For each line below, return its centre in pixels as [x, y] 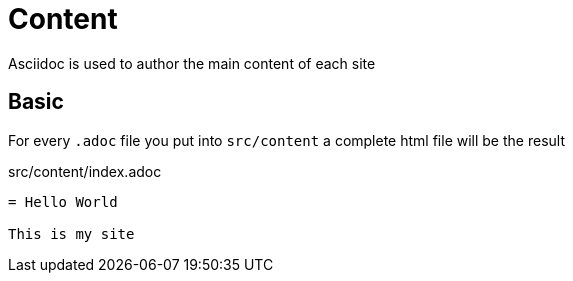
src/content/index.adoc [85, 171]
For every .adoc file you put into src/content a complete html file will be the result [286, 140]
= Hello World [63, 201]
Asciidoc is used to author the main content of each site [192, 63]
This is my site [71, 233]
